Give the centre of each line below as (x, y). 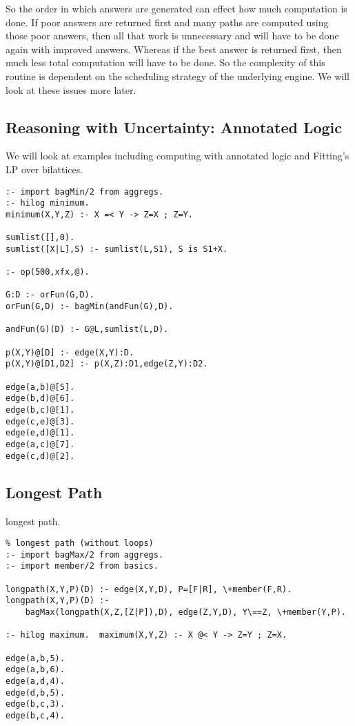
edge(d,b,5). (35, 693)
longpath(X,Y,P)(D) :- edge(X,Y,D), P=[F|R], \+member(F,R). (149, 589)
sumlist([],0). (40, 238)
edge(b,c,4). (35, 715)
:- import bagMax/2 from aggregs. (85, 555)
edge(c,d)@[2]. (40, 456)
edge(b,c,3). (35, 704)
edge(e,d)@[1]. (40, 433)
